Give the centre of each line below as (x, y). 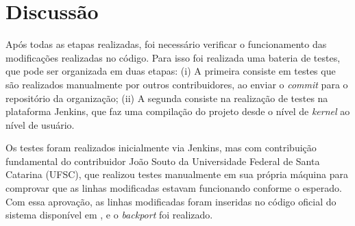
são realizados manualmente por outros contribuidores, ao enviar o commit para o (177, 84)
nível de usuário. (40, 124)
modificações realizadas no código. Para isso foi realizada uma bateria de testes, (173, 57)
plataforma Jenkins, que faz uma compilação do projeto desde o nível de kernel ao (178, 111)
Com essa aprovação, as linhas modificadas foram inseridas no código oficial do (171, 201)
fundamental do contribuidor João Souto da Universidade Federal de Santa (163, 161)
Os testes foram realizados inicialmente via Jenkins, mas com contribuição (161, 148)
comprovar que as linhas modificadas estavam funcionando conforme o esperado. (174, 188)
